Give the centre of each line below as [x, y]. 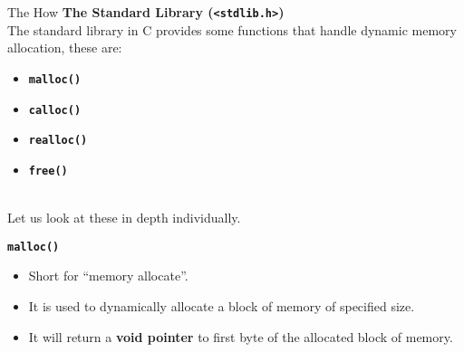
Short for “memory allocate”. [108, 276]
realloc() [58, 141]
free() [48, 171]
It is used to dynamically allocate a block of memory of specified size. [222, 305]
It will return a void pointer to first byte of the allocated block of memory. [241, 336]
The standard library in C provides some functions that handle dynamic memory [232, 29]
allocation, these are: [65, 48]
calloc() [55, 110]
